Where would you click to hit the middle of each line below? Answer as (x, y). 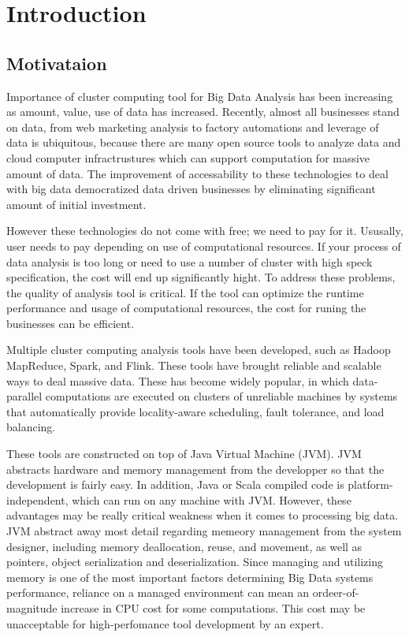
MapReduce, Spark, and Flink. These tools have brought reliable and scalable (194, 365)
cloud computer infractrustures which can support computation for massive (188, 157)
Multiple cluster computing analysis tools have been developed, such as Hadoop (199, 350)
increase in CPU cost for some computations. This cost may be (213, 607)
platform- (370, 484)
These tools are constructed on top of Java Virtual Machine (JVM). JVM (184, 454)
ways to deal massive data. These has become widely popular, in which (178, 380)
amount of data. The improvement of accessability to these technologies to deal (197, 173)
